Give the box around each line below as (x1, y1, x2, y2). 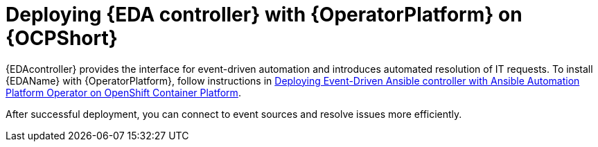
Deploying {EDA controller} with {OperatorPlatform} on (6, 3, 522, 26)
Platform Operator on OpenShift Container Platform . (6, 86, 241, 98)
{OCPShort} (6, 26, 118, 50)
